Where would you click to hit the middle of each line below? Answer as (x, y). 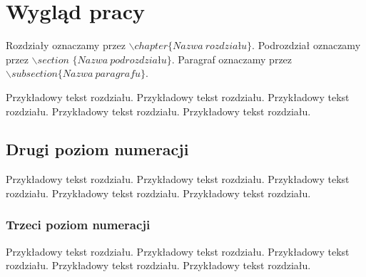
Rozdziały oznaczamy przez (66, 45)
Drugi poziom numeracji (97, 149)
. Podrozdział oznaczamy (306, 45)
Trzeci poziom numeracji (78, 225)
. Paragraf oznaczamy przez (232, 59)
